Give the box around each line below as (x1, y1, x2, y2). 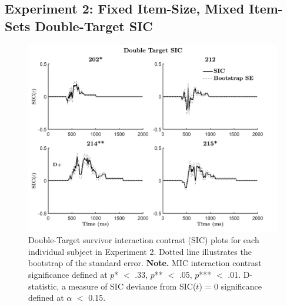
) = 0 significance (199, 280, 262, 292)
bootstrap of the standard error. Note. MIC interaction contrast (28, 257, 262, 269)
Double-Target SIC (35, 16, 153, 35)
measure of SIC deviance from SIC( (68, 280, 196, 292)
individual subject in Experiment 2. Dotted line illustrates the (28, 245, 252, 257)
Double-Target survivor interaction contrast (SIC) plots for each (28, 234, 259, 246)
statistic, (28, 280, 59, 292)
